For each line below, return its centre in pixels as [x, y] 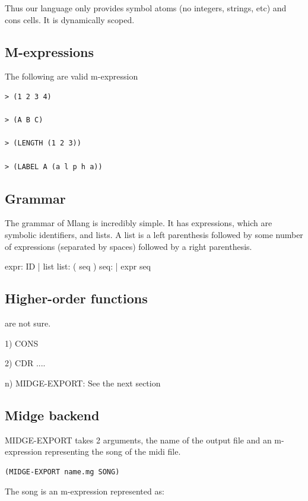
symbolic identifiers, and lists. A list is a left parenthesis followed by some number [154, 234]
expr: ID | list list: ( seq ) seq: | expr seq [78, 266]
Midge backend [52, 415]
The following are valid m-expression [72, 76]
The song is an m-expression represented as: [85, 491]
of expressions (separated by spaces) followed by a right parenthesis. [128, 246]
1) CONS [22, 343]
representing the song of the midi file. [113, 451]
